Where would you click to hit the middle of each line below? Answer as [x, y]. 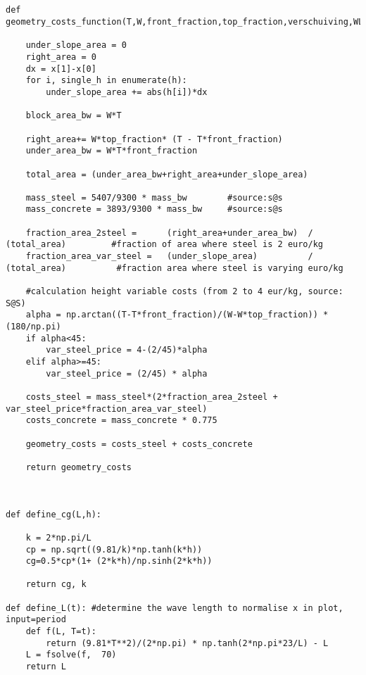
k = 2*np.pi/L [58, 537]
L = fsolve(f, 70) [71, 655]
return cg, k [56, 585]
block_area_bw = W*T [74, 116]
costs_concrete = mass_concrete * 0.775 [121, 421]
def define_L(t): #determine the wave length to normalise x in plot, [175, 608]
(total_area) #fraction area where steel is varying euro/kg [175, 268]
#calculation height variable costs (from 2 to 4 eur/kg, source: [184, 292]
